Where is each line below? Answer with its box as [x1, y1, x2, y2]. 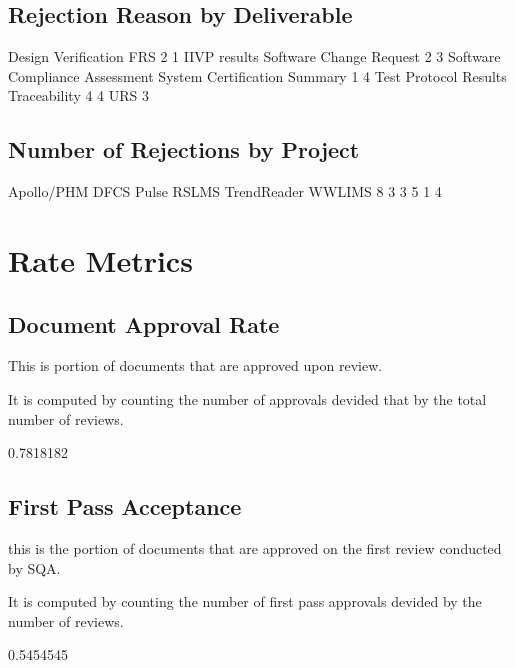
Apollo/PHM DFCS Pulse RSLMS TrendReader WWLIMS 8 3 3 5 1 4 [8, 181, 442, 202]
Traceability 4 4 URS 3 [8, 85, 150, 106]
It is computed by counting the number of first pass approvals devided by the [8, 591, 482, 612]
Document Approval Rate [8, 308, 280, 339]
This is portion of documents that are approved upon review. [8, 355, 383, 376]
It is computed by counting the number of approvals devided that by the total [8, 388, 487, 409]
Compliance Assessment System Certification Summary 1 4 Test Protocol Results [8, 65, 507, 86]
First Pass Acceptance [8, 491, 242, 522]
